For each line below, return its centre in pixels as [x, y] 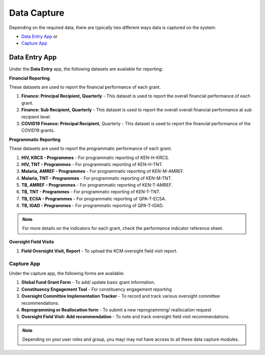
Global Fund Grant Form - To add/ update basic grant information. [88, 282]
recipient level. [36, 117]
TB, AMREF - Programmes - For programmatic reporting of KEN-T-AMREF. [97, 185]
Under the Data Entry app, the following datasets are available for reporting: [86, 69]
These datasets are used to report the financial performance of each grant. [85, 87]
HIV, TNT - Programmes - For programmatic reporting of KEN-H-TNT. [92, 164]
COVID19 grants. [38, 131]
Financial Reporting [29, 78]
